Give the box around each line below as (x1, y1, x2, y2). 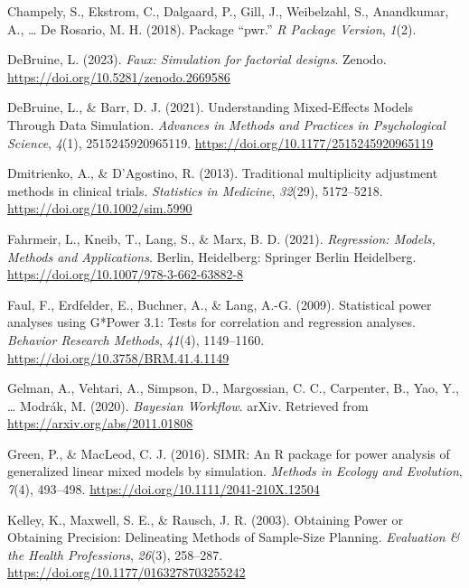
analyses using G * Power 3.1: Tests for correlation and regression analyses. (7, 313, 416, 331)
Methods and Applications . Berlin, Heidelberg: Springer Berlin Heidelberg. (7, 247, 417, 266)
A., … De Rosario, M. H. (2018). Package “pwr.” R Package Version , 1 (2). (7, 19, 417, 38)
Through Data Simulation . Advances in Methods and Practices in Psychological (7, 115, 446, 134)
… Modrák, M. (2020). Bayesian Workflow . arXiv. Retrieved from (7, 396, 369, 415)
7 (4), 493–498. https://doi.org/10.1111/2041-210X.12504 (7, 480, 320, 499)
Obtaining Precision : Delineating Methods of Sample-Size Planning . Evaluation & (7, 527, 460, 546)
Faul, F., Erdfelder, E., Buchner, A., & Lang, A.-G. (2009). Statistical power (7, 294, 432, 313)
